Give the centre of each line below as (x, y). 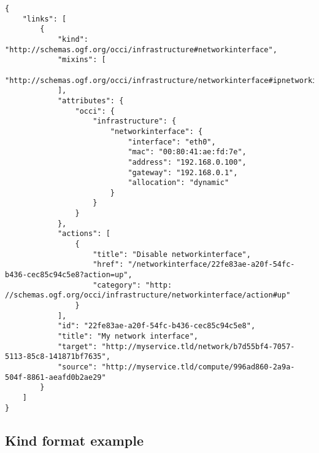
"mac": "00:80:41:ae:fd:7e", (187, 152)
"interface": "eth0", (172, 142)
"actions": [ (84, 234)
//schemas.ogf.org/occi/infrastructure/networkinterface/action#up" (148, 295)
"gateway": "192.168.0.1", (183, 172)
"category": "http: (133, 285)
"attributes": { (90, 100)
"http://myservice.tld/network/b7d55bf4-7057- (198, 346)
